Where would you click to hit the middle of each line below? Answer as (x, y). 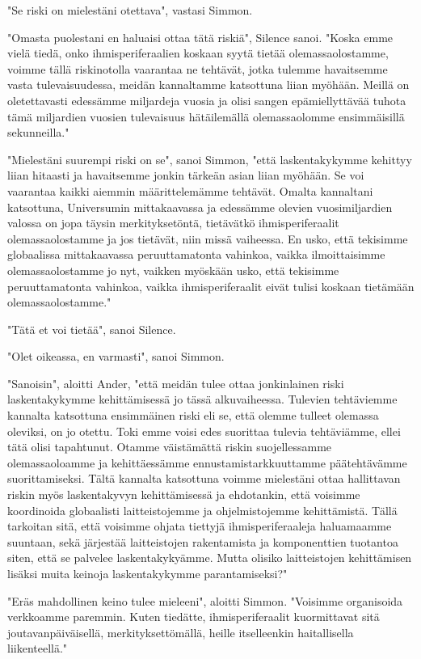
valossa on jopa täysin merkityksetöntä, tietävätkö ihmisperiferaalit (173, 223)
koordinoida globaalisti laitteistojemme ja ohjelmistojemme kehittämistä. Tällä (202, 510)
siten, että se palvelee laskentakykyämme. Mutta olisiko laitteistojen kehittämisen (210, 558)
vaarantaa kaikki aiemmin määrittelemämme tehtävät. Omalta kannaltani (190, 190)
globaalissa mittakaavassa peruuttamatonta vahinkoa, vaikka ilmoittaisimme (196, 254)
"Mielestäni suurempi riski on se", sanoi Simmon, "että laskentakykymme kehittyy (210, 159)
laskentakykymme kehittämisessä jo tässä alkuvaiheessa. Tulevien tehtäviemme (202, 399)
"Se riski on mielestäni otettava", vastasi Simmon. (130, 10)
